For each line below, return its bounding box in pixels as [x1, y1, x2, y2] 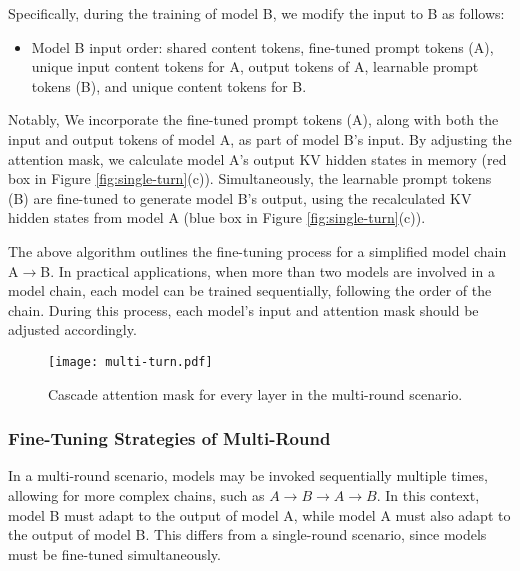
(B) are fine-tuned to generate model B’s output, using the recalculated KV [8, 187, 472, 208]
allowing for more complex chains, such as [8, 484, 265, 505]
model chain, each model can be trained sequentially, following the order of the [8, 280, 492, 301]
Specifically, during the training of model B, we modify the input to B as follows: [8, 3, 505, 23]
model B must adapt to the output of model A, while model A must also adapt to [8, 504, 511, 525]
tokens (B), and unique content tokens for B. [31, 75, 307, 96]
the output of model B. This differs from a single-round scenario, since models [8, 524, 487, 545]
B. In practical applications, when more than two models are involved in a [40, 260, 495, 281]
